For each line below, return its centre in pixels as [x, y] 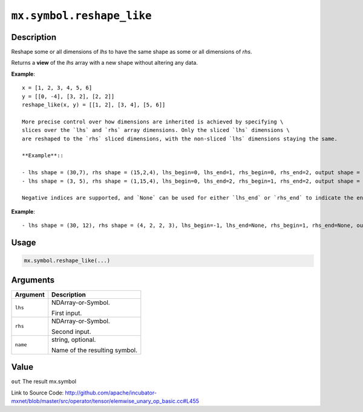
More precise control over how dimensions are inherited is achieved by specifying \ [153, 122]
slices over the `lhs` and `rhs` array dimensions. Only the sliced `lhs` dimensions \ [156, 130]
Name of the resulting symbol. [95, 350]
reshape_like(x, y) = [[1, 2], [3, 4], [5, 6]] [94, 105]
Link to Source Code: [38, 393]
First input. [67, 313]
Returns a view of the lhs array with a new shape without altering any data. [104, 63]
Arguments [33, 280]
